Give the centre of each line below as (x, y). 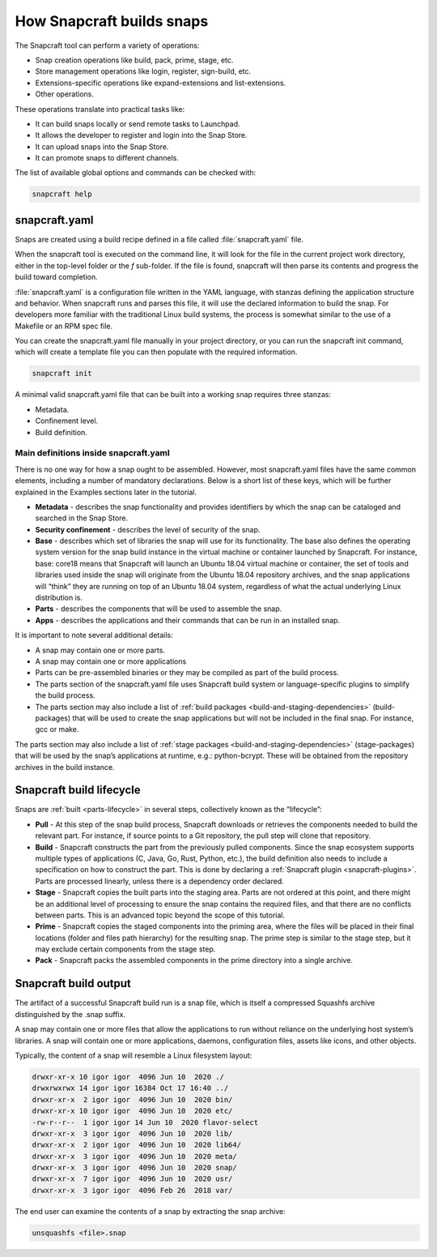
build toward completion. (57, 277)
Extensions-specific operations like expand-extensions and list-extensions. (161, 83)
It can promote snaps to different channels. (107, 158)
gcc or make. (57, 729)
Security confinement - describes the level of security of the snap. (148, 529)
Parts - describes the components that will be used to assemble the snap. (159, 609)
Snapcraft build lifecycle (78, 790)
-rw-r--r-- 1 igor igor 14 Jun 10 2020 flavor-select (145, 1122)
